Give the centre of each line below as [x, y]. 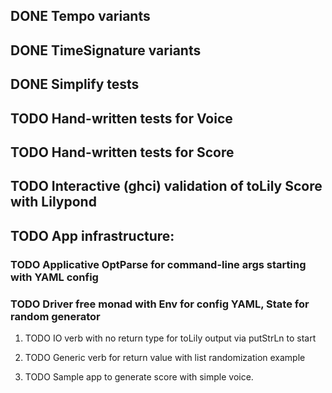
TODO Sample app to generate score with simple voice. [139, 376]
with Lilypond [53, 202]
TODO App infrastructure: [92, 235]
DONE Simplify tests [75, 84]
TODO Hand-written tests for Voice [121, 118]
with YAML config [54, 277]
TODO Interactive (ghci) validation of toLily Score [166, 186]
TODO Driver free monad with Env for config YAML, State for [160, 304]
